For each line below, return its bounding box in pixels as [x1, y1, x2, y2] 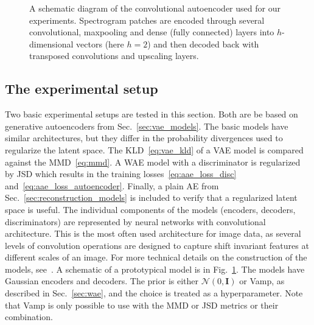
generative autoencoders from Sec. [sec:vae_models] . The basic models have [5, 119, 288, 132]
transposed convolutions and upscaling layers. [29, 49, 199, 62]
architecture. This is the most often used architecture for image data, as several [5, 227, 301, 240]
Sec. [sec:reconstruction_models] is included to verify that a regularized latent [5, 191, 298, 204]
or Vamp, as [239, 274, 285, 287]
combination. [5, 310, 53, 323]
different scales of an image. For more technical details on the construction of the [5, 251, 307, 264]
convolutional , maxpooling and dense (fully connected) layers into [29, 26, 274, 38]
